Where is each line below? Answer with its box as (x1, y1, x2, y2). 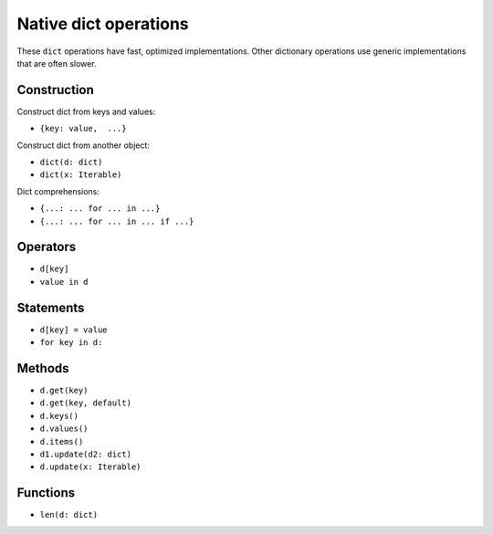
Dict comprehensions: (16, 185, 100, 196)
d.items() (39, 436, 84, 446)
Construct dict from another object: (16, 140, 151, 151)
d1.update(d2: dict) (39, 449, 132, 460)
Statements (16, 299, 85, 315)
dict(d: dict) (39, 157, 103, 168)
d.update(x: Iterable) (39, 462, 142, 472)
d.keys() (39, 411, 79, 421)
